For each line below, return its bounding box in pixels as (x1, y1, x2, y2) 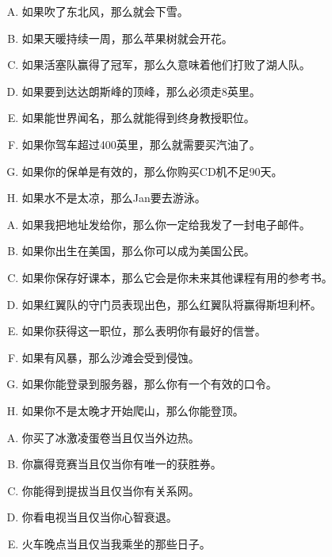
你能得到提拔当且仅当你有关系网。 (21, 482, 200, 498)
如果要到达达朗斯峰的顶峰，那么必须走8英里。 (21, 82, 261, 99)
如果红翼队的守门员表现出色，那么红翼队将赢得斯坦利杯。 (21, 296, 322, 312)
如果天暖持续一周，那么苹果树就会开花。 (21, 29, 233, 46)
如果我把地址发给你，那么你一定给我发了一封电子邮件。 (21, 216, 311, 232)
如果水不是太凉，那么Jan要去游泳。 (21, 189, 206, 206)
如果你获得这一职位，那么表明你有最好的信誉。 (21, 322, 266, 339)
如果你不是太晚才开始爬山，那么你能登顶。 (21, 402, 244, 418)
